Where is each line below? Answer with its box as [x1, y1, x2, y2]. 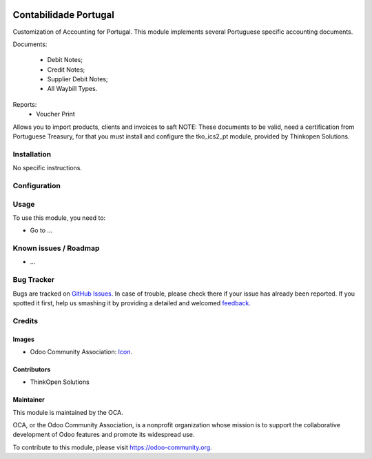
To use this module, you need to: [12, 214, 106, 222]
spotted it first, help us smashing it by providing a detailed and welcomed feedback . [12, 298, 251, 307]
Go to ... [30, 226, 53, 234]
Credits [12, 316, 38, 325]
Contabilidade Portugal [12, 9, 115, 21]
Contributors [12, 365, 51, 374]
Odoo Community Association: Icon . [30, 347, 132, 356]
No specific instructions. [12, 164, 83, 172]
